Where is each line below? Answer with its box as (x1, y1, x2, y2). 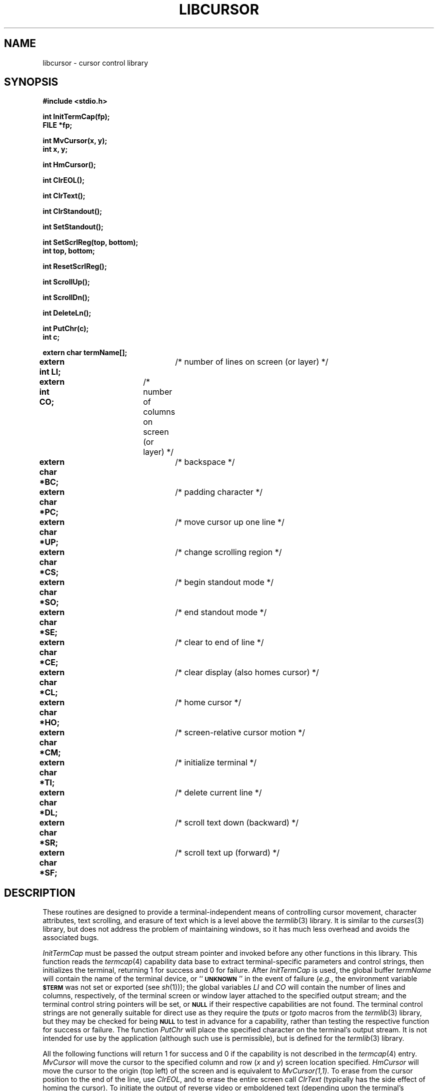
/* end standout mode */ (175, 607, 267, 618)
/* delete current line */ (175, 787, 262, 798)
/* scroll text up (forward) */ (175, 848, 279, 858)
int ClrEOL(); (42, 176, 84, 185)
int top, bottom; (42, 246, 95, 255)
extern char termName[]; (42, 348, 127, 357)
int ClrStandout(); (42, 207, 102, 216)
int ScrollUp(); (42, 278, 90, 287)
